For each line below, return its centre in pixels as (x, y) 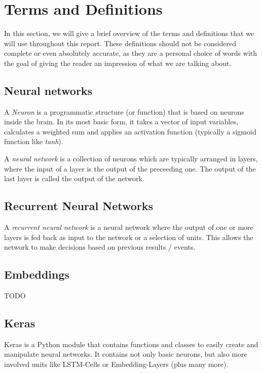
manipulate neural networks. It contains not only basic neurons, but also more (126, 354)
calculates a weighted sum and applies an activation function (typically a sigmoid (130, 131)
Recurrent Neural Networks (79, 206)
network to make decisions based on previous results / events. (100, 247)
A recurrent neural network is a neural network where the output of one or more (129, 227)
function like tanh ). (34, 141)
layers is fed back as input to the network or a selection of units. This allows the (129, 237)
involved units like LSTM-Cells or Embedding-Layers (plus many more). (116, 364)
